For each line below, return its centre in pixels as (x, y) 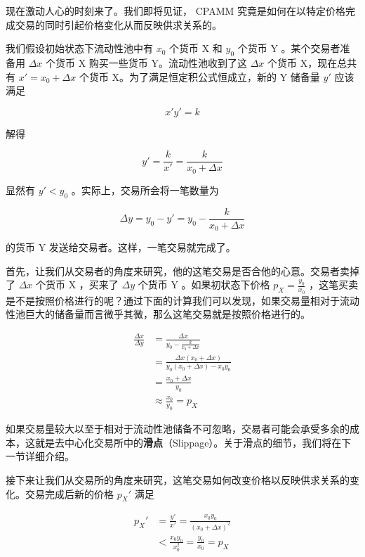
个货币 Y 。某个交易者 (289, 48)
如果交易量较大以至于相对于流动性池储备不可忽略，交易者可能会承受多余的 (178, 429)
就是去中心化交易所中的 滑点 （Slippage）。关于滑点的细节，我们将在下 (193, 442)
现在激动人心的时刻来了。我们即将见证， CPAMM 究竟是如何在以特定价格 (175, 11)
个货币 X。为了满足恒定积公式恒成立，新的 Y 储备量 (199, 76)
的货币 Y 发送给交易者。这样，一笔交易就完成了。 (121, 247)
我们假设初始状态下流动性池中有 (79, 48)
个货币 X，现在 (303, 62)
